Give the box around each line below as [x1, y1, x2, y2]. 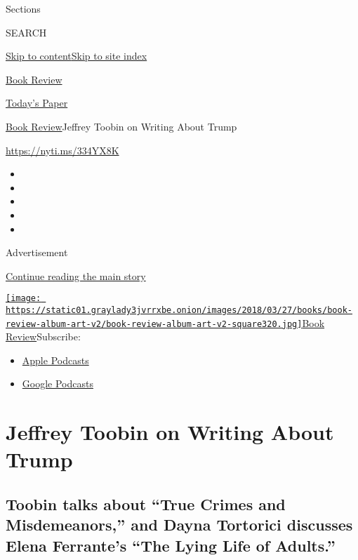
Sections [6, 1, 41, 15]
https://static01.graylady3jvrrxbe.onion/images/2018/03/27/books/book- [6, 305, 352, 315]
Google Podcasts [22, 376, 93, 391]
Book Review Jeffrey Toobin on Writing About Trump [6, 119, 237, 133]
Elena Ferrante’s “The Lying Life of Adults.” [6, 534, 336, 556]
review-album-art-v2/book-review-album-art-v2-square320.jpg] [6, 319, 303, 329]
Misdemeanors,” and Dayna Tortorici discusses [6, 514, 353, 535]
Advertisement [6, 245, 68, 260]
